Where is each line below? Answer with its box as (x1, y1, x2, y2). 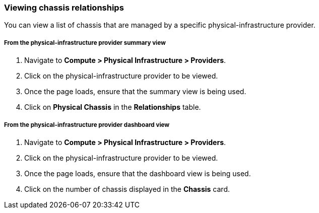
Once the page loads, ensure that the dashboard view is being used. (24, 169, 251, 178)
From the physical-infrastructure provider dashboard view (4, 121, 170, 128)
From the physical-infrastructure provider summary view (4, 39, 166, 46)
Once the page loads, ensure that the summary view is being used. (24, 87, 246, 96)
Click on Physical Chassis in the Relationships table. (24, 103, 201, 112)
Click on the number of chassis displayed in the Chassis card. (24, 184, 230, 193)
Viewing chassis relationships (4, 3, 124, 13)
